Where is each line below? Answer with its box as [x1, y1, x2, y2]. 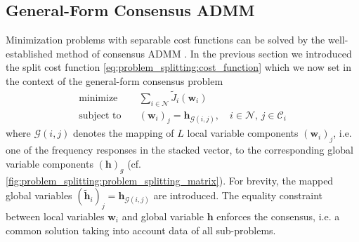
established [6, 46, 53, 60]
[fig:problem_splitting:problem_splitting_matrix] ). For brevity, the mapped [6, 173, 334, 187]
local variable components [187, 126, 299, 140]
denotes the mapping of [73, 126, 174, 140]
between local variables [6, 209, 105, 224]
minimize [79, 93, 118, 103]
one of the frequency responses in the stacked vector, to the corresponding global [6, 142, 353, 157]
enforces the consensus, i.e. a [216, 209, 340, 224]
